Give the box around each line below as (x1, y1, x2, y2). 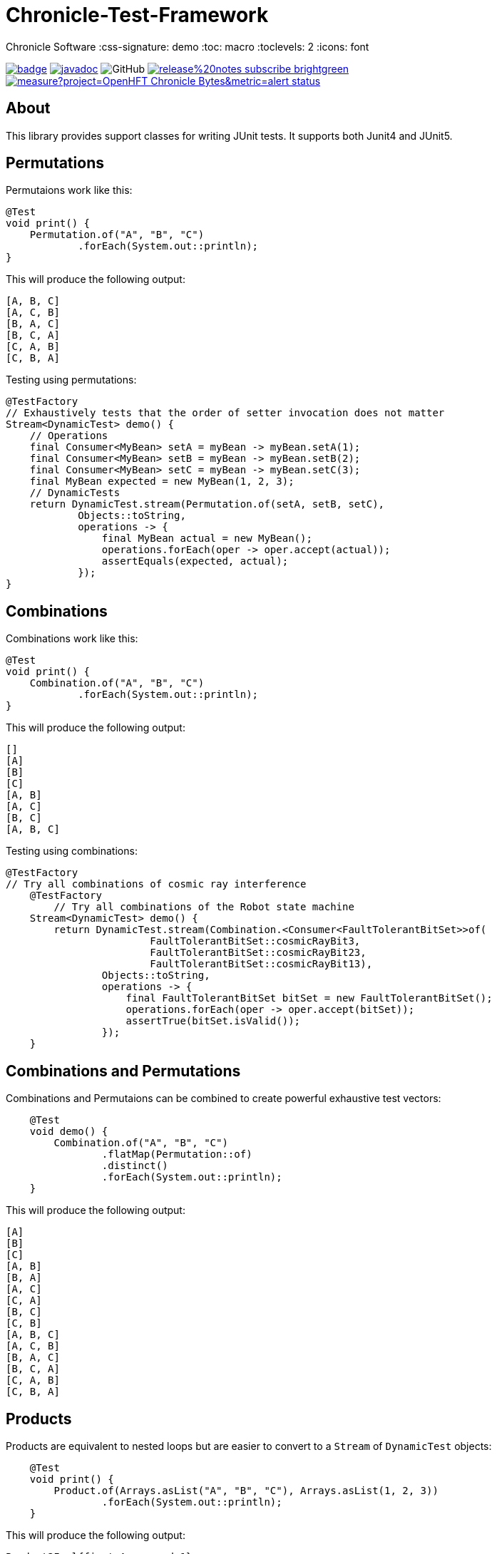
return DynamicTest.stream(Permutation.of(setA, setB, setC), (29, 498, 385, 510)
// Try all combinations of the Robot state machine (53, 901, 354, 913)
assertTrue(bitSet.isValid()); (125, 1015, 301, 1027)
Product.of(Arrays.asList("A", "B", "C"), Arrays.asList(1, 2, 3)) (53, 1484, 439, 1496)
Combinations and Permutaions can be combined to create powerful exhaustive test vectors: (6, 1092, 441, 1105)
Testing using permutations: (6, 374, 137, 386)
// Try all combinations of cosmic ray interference (6, 878, 307, 890)
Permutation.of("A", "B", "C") (29, 229, 205, 241)
